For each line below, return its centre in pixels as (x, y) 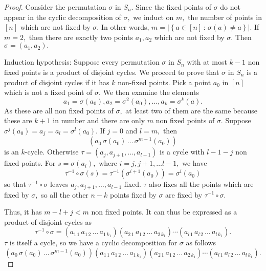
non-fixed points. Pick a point (164, 82)
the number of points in (225, 17)
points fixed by (133, 194)
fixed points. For (30, 163)
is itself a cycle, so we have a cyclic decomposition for (93, 243)
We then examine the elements (151, 92)
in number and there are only (99, 120)
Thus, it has (23, 212)
